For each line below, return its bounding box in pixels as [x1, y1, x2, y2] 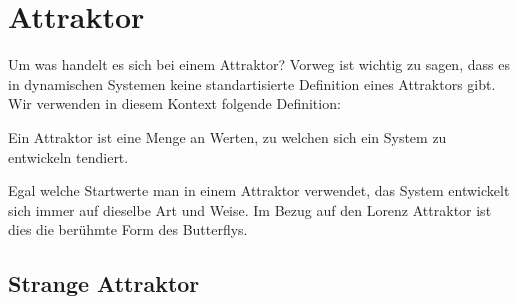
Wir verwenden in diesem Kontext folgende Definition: [8, 93, 341, 114]
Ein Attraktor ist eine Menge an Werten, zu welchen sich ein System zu [8, 126, 447, 147]
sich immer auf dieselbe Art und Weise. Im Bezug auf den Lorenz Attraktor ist [8, 199, 492, 220]
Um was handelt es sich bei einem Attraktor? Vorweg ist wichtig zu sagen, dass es [8, 54, 510, 75]
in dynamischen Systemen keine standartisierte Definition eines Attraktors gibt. [8, 73, 496, 94]
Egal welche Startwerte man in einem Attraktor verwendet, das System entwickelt [8, 180, 510, 201]
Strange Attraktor [8, 268, 200, 299]
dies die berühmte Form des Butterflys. [8, 219, 248, 240]
